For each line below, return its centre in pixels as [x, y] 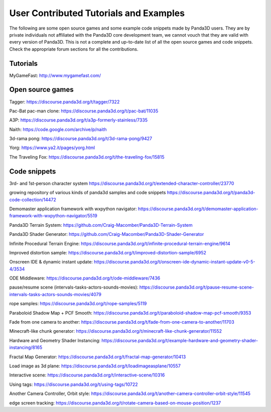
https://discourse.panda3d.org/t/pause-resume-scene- [197, 287]
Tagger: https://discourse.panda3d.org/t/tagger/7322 [64, 102]
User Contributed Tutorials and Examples [97, 13]
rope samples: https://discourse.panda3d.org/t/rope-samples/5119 [78, 304]
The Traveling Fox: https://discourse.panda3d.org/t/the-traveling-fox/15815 [87, 157]
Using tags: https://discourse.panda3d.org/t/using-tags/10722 [74, 384]
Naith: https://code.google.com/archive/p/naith [58, 129]
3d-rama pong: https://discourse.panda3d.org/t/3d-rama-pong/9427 [81, 139]
